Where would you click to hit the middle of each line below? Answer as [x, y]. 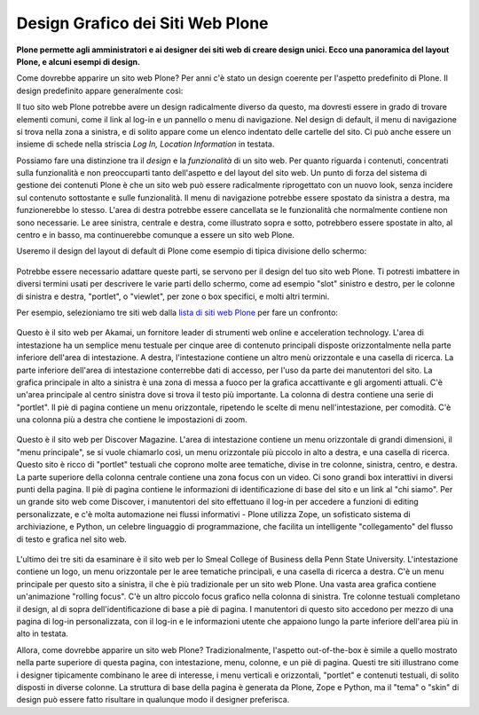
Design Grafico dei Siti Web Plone [143, 23]
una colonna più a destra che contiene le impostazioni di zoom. [132, 420]
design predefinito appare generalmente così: [100, 90]
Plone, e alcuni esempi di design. [79, 61]
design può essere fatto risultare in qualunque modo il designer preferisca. [153, 700]
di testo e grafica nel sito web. [72, 539]
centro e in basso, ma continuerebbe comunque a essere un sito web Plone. [155, 235]
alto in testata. [42, 633]
